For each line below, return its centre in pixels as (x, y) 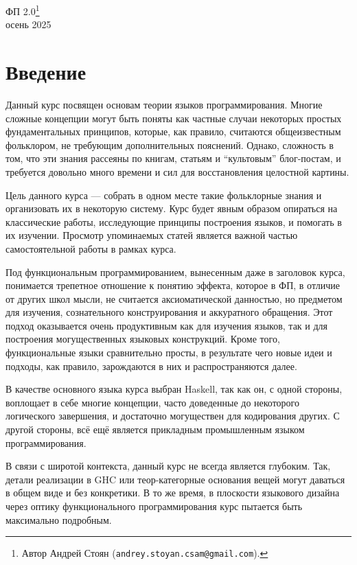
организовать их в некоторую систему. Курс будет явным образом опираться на (172, 208)
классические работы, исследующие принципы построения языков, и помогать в (174, 221)
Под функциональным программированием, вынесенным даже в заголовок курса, (175, 272)
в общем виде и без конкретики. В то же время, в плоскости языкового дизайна (173, 493)
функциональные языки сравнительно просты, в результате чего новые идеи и (169, 353)
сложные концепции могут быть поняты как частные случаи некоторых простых (174, 118)
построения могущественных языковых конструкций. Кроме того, (143, 339)
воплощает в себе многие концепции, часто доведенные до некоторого (153, 402)
